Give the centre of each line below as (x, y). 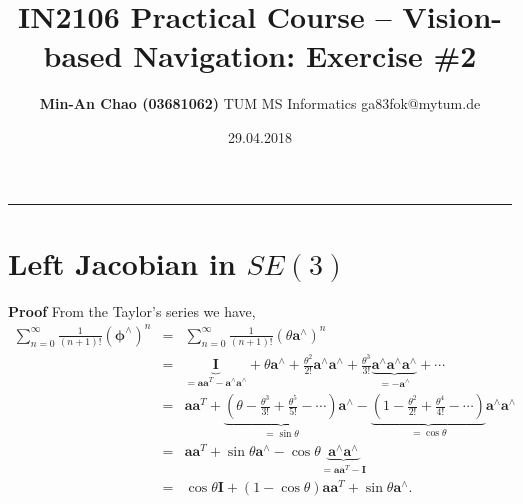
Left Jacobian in (122, 262)
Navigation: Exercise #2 (305, 55)
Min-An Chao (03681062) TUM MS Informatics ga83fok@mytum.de (260, 103)
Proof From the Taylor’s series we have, (132, 310)
